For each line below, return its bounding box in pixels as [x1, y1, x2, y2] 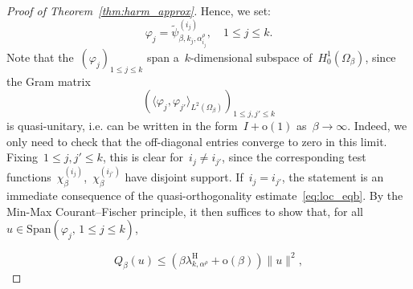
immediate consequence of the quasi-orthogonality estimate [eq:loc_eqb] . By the [6, 186, 403, 203]
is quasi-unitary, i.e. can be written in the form [6, 117, 238, 134]
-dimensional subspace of [190, 48, 313, 65]
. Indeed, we [347, 117, 407, 134]
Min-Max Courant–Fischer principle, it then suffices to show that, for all [6, 202, 364, 219]
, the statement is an [281, 169, 384, 185]
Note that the [6, 48, 74, 65]
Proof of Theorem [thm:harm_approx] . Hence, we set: [6, 2, 272, 18]
